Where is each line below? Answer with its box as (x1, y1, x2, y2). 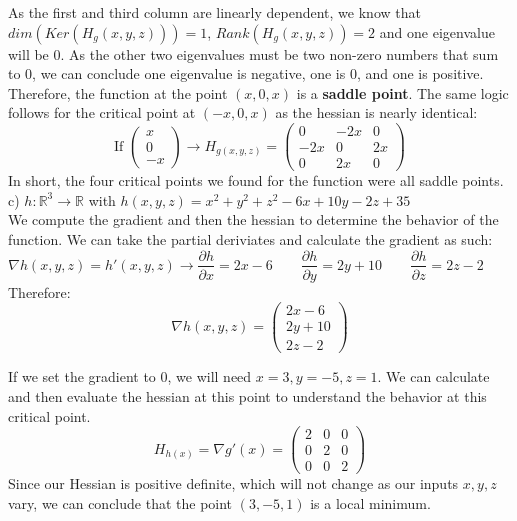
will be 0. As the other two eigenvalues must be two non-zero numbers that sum (8, 43, 499, 64)
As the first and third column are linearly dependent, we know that (8, 2, 421, 22)
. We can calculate (377, 366, 490, 387)
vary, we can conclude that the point (8, 492, 233, 513)
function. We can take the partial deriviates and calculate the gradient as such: (8, 228, 493, 249)
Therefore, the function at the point (8, 82, 228, 103)
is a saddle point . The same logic (296, 82, 509, 103)
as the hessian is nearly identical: (275, 102, 478, 123)
